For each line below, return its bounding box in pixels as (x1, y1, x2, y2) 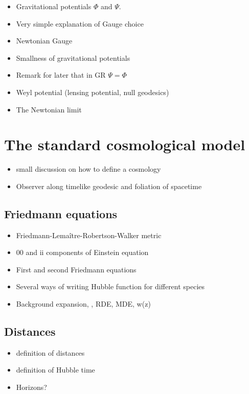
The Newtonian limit (16, 104, 82, 114)
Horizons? (16, 382, 47, 392)
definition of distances (16, 347, 85, 358)
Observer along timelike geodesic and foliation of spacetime (16, 180, 202, 191)
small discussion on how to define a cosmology (16, 164, 161, 174)
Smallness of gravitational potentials (16, 52, 130, 63)
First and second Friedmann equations (16, 264, 137, 274)
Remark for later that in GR (16, 69, 106, 80)
